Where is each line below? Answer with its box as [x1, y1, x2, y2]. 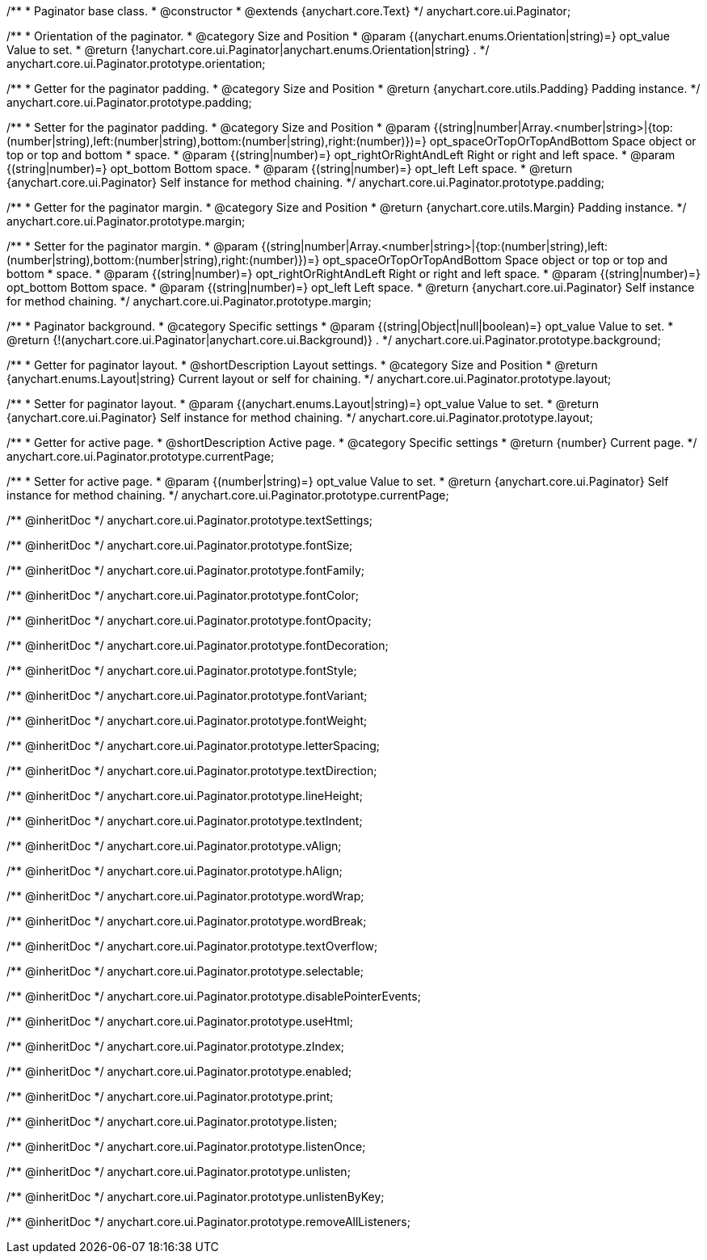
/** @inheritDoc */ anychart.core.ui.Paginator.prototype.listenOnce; [6, 1140, 366, 1153]
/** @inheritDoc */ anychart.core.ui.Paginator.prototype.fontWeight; [6, 714, 368, 727]
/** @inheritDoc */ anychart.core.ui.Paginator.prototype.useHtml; [6, 1014, 353, 1028]
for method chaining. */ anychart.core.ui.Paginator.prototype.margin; [6, 294, 372, 308]
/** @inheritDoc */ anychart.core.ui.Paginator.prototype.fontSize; [6, 538, 353, 552]
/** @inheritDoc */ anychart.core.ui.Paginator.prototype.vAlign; [6, 839, 342, 853]
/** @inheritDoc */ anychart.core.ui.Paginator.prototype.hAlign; [6, 864, 343, 878]
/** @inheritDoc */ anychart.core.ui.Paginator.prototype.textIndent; [6, 814, 363, 828]
